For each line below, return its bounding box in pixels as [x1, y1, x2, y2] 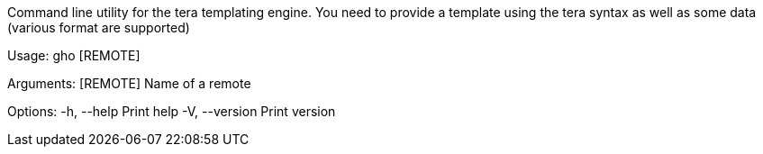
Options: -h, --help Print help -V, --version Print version [7, 104, 336, 119]
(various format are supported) [7, 20, 190, 35]
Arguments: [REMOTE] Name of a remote [7, 76, 251, 91]
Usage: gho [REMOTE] [7, 48, 141, 63]
